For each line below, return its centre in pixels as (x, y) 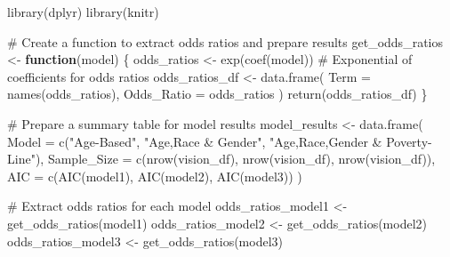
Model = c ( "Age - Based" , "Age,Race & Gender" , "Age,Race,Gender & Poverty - (220, 141)
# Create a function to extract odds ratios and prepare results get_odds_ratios (225, 41)
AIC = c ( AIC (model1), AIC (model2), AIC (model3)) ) (155, 176)
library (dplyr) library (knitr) (83, 12)
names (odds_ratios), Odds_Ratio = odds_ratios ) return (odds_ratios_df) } (217, 94)
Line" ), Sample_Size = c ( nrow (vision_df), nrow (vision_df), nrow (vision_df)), (221, 159)
